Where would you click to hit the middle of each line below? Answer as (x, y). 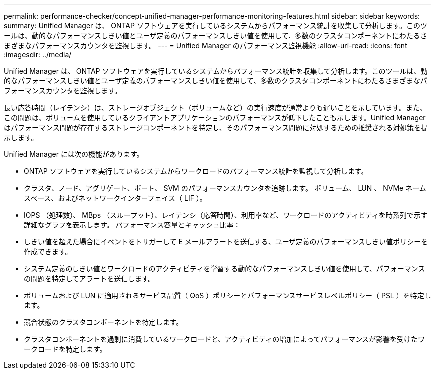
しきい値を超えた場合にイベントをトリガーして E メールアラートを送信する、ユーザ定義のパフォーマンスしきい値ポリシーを (226, 242)
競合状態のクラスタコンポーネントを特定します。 (104, 322)
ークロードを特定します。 (65, 349)
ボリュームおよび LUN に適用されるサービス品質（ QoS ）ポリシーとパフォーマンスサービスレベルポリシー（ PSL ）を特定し (227, 295)
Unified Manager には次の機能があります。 (74, 154)
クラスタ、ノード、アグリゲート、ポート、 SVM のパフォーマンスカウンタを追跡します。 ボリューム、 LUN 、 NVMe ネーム (225, 188)
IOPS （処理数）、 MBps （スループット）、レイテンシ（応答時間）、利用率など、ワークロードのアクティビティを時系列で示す (226, 215)
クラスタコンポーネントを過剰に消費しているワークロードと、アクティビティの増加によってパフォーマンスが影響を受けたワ (224, 339)
